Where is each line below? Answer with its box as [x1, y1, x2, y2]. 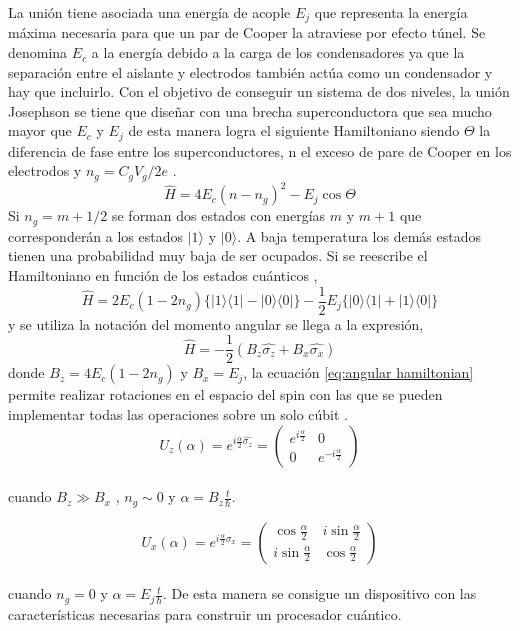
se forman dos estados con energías [111, 205, 326, 226]
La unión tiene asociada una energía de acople [8, 2, 291, 22]
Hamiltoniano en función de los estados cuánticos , [8, 265, 318, 286]
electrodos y [8, 160, 82, 181]
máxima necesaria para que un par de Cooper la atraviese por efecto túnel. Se [8, 22, 486, 43]
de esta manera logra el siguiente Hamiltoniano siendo [128, 120, 460, 141]
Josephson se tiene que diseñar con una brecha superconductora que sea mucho [8, 100, 492, 121]
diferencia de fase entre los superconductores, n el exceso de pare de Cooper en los [8, 140, 512, 161]
